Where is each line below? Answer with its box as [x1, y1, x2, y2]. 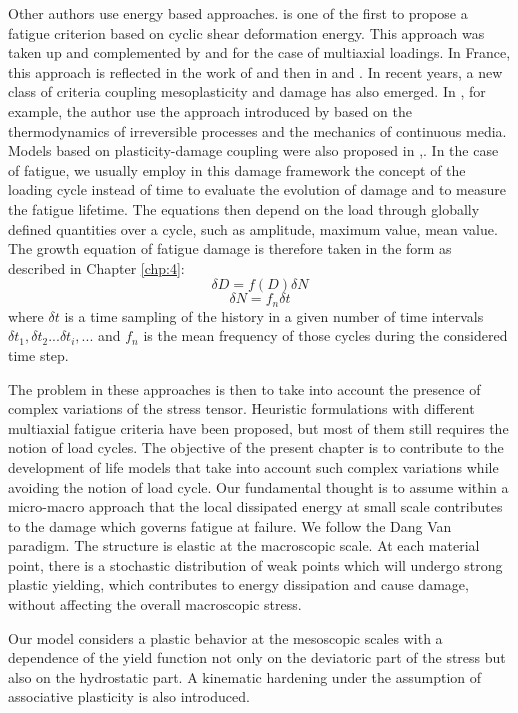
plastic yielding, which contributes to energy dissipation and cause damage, [8, 574, 469, 595]
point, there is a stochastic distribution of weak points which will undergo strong [8, 554, 503, 575]
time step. [8, 344, 69, 365]
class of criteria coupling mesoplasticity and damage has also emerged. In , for [8, 81, 486, 102]
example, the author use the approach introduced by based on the [8, 100, 412, 121]
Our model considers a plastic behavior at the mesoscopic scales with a [8, 627, 443, 648]
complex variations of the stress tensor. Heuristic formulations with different [8, 398, 475, 419]
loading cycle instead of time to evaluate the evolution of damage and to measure [8, 179, 506, 200]
